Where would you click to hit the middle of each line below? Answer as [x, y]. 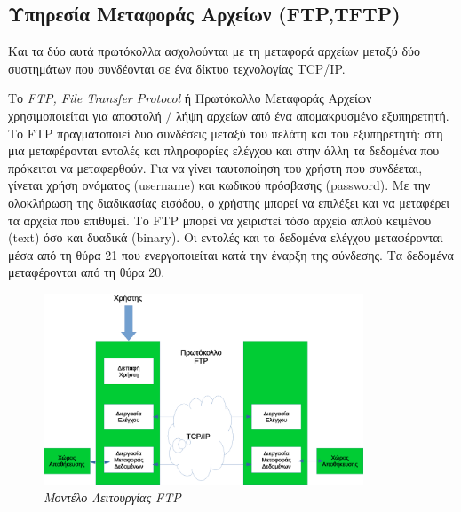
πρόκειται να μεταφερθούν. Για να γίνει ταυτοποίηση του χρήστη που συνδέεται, [215, 167]
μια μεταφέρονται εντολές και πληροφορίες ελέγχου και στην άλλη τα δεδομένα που [224, 150]
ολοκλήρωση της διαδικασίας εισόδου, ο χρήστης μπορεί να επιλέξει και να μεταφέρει [229, 202]
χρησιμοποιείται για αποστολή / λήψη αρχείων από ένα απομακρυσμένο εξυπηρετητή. [229, 115]
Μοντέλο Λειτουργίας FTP [112, 497]
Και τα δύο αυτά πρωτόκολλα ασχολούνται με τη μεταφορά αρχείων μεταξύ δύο [214, 51]
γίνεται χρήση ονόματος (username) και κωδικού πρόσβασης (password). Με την [219, 185]
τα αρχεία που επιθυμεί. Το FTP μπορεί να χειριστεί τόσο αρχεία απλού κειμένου [220, 220]
